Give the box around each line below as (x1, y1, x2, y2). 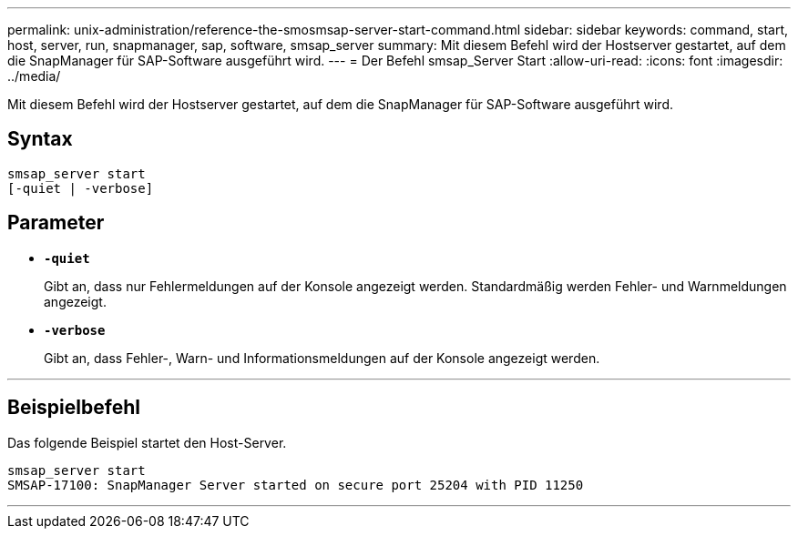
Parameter (7, 211, 105, 235)
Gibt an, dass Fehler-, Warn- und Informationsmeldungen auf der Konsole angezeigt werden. (44, 349, 600, 366)
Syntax (7, 127, 73, 151)
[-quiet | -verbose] (7, 180, 154, 196)
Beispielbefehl (7, 396, 140, 420)
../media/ (7, 68, 61, 84)
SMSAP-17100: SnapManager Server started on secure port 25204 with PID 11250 (7, 477, 584, 492)
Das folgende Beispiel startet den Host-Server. (7, 434, 287, 450)
